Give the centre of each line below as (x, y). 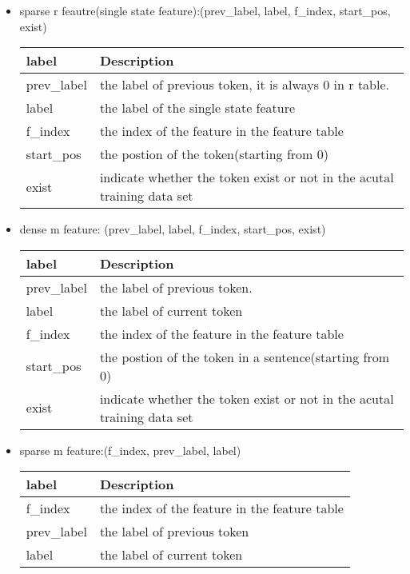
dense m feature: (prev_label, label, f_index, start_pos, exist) (173, 229)
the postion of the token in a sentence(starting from (245, 357)
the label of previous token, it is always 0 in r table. (245, 85)
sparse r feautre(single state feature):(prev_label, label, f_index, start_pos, (205, 10)
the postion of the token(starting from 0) (214, 154)
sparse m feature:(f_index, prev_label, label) (130, 450)
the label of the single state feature (197, 108)
